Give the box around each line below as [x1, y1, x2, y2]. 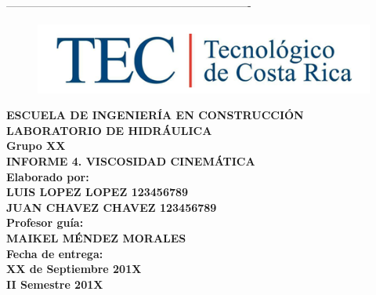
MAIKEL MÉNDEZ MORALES [6, 229, 186, 246]
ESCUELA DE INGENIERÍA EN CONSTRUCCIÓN [6, 107, 304, 123]
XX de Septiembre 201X [6, 260, 142, 277]
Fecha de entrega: [6, 245, 103, 261]
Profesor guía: [6, 214, 84, 231]
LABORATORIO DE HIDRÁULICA [6, 122, 212, 138]
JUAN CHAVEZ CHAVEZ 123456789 [6, 198, 217, 215]
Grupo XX [6, 137, 66, 154]
